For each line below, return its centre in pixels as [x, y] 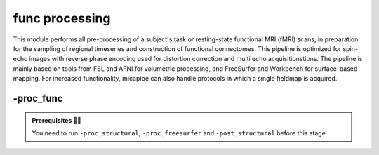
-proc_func [38, 98]
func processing [62, 18]
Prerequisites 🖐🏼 [57, 120]
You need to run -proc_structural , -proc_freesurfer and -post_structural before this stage [179, 133]
